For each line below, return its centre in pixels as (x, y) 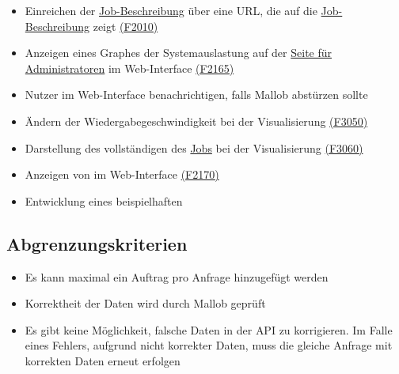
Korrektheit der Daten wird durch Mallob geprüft (145, 303)
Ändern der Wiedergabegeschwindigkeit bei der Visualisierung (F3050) (196, 121)
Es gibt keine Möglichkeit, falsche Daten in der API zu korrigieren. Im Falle (209, 329)
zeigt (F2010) (125, 26)
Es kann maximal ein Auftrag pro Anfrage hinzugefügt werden (177, 276)
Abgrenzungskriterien (97, 243)
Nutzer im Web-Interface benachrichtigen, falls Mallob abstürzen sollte (196, 94)
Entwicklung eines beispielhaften (104, 200)
